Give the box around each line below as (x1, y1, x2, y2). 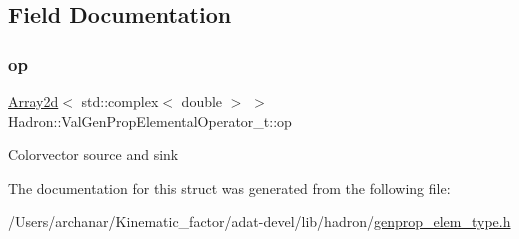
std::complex (81, 91, 159, 111)
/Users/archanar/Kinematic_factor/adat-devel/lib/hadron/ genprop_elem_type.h (8, 211, 511, 232)
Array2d (8, 91, 59, 111)
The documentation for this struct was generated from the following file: (8, 177, 451, 198)
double (181, 91, 223, 111)
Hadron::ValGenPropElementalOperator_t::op (8, 110, 292, 131)
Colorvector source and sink (8, 144, 179, 165)
